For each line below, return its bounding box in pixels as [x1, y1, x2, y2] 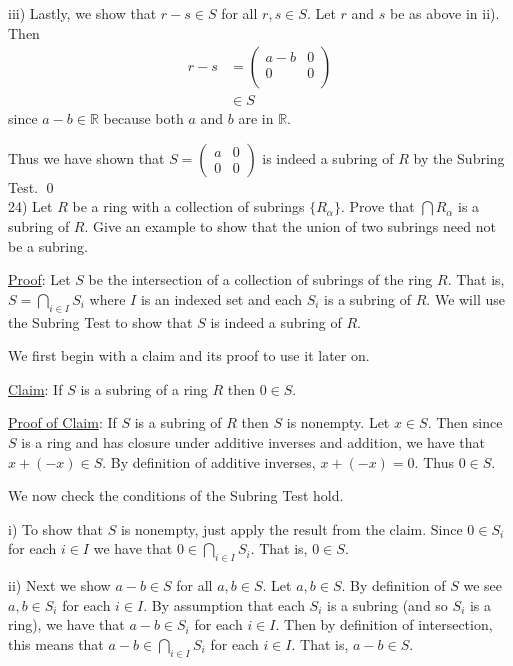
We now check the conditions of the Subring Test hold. [8, 485, 344, 506]
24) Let [8, 196, 53, 217]
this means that [8, 633, 104, 654]
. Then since [427, 412, 503, 433]
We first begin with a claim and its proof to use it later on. [8, 345, 370, 366]
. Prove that [340, 196, 415, 217]
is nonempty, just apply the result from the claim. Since [120, 518, 463, 539]
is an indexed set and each [140, 288, 303, 309]
